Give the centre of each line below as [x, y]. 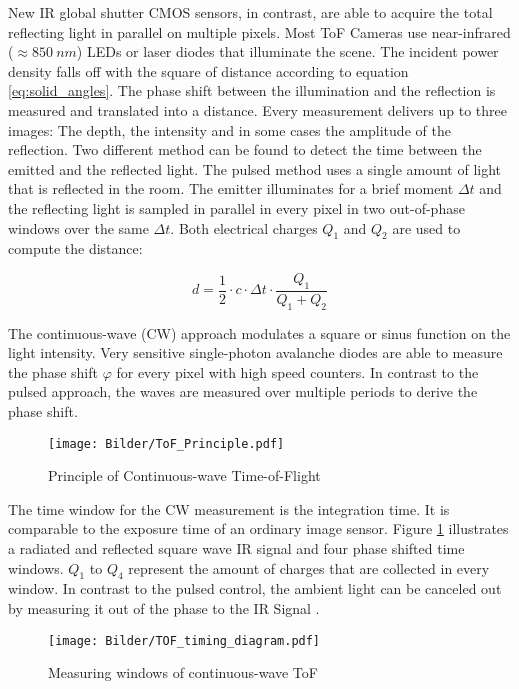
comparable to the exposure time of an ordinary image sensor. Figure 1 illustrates [258, 528]
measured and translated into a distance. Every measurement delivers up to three [257, 109]
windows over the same [78, 227]
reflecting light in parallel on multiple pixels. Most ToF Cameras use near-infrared [259, 31]
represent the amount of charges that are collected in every [309, 567]
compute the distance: [75, 248]
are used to [426, 227]
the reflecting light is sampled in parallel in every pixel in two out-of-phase [236, 207]
